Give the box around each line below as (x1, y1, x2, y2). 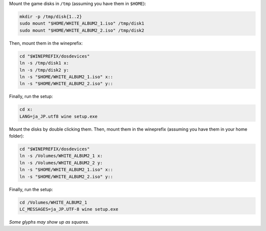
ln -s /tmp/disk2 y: (19, 67, 69, 73)
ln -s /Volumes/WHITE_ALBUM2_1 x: (19, 153, 103, 159)
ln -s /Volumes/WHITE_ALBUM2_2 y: (19, 160, 103, 166)
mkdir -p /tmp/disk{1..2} (19, 14, 82, 19)
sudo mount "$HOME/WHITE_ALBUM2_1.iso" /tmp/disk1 (19, 21, 145, 27)
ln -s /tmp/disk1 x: (19, 60, 69, 66)
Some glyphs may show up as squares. (9, 219, 90, 225)
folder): (9, 133, 24, 139)
